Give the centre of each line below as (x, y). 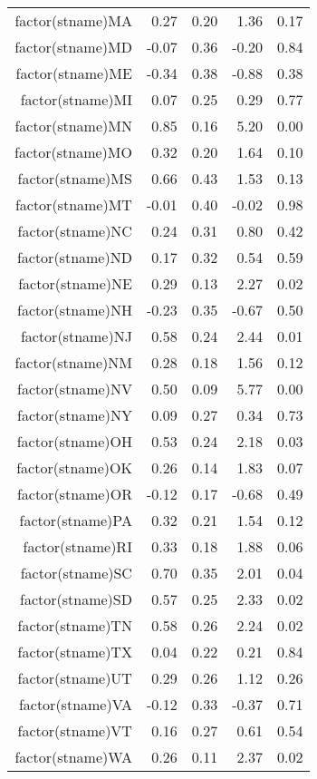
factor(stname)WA (73, 757)
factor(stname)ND (74, 257)
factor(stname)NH (75, 310)
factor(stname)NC (75, 231)
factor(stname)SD (76, 599)
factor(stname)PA (76, 520)
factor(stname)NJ (76, 336)
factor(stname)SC (76, 573)
